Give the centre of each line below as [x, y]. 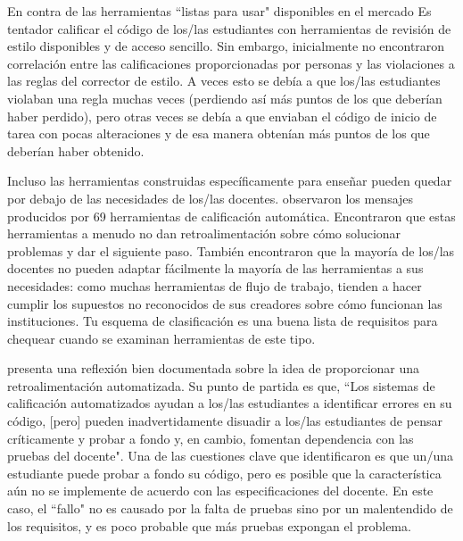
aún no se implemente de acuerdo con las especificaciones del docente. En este [220, 491]
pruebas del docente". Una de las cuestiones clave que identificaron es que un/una [230, 456]
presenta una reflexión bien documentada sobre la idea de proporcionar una [214, 368]
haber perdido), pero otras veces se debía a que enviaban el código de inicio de [222, 116]
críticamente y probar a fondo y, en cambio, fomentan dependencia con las [211, 438]
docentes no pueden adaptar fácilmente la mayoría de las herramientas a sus [215, 268]
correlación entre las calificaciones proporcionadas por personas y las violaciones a [231, 63]
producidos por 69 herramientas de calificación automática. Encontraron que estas [231, 216]
